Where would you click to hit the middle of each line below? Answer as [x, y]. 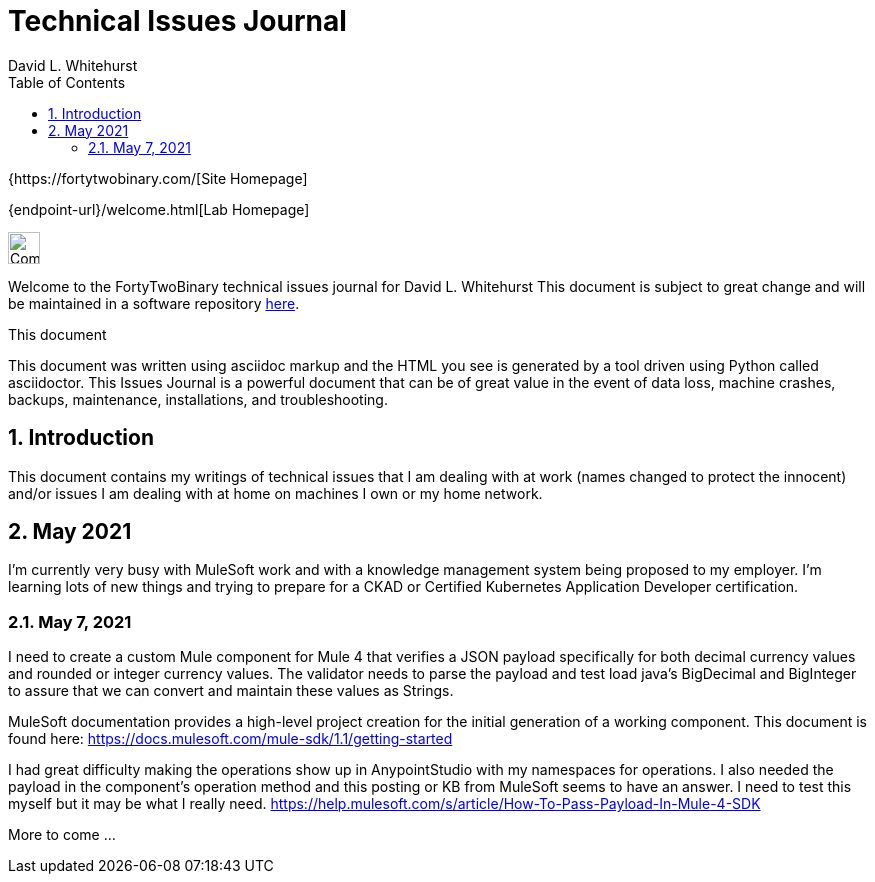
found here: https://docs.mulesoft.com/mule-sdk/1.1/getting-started [230, 739]
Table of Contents [67, 82]
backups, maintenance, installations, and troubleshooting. [198, 399]
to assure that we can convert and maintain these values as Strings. [231, 691]
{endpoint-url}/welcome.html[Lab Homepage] [159, 209]
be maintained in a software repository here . [154, 303]
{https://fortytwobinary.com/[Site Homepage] [158, 178]
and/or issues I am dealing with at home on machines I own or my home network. [275, 493]
